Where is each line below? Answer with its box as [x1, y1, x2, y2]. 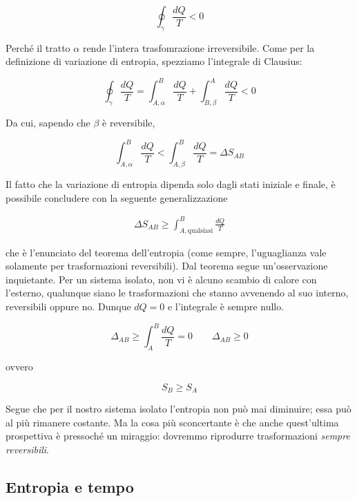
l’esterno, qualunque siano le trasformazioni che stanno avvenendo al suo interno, [6, 285, 349, 300]
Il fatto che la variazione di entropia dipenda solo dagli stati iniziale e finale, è [6, 177, 336, 191]
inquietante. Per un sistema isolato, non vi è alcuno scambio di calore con [6, 272, 317, 286]
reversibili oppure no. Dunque [6, 299, 131, 314]
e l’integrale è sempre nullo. [167, 299, 284, 314]
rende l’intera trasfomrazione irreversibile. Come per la [82, 40, 315, 55]
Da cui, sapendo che [6, 115, 90, 130]
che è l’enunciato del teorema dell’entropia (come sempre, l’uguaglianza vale [6, 245, 327, 259]
